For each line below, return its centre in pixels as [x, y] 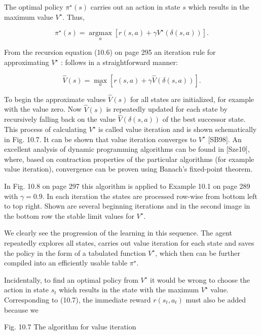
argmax [100, 33]
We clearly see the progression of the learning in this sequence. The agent [118, 233]
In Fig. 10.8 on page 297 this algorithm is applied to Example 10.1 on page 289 [127, 186]
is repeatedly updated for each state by [167, 109]
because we [21, 309]
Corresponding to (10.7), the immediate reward [78, 299]
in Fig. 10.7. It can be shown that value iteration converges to [100, 139]
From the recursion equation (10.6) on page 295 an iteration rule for [110, 52]
